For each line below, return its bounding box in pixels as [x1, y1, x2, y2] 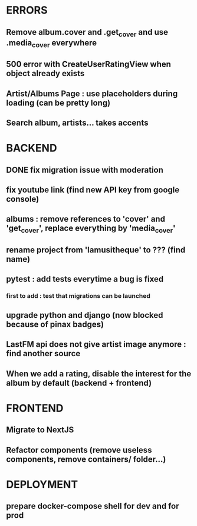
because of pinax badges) [6, 319, 104, 329]
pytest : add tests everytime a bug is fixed [6, 274, 164, 284]
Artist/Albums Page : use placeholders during [6, 88, 178, 98]
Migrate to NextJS [6, 425, 74, 435]
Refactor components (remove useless [6, 445, 152, 455]
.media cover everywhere [6, 38, 97, 49]
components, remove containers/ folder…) [6, 454, 166, 464]
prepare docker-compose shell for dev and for [6, 501, 179, 511]
